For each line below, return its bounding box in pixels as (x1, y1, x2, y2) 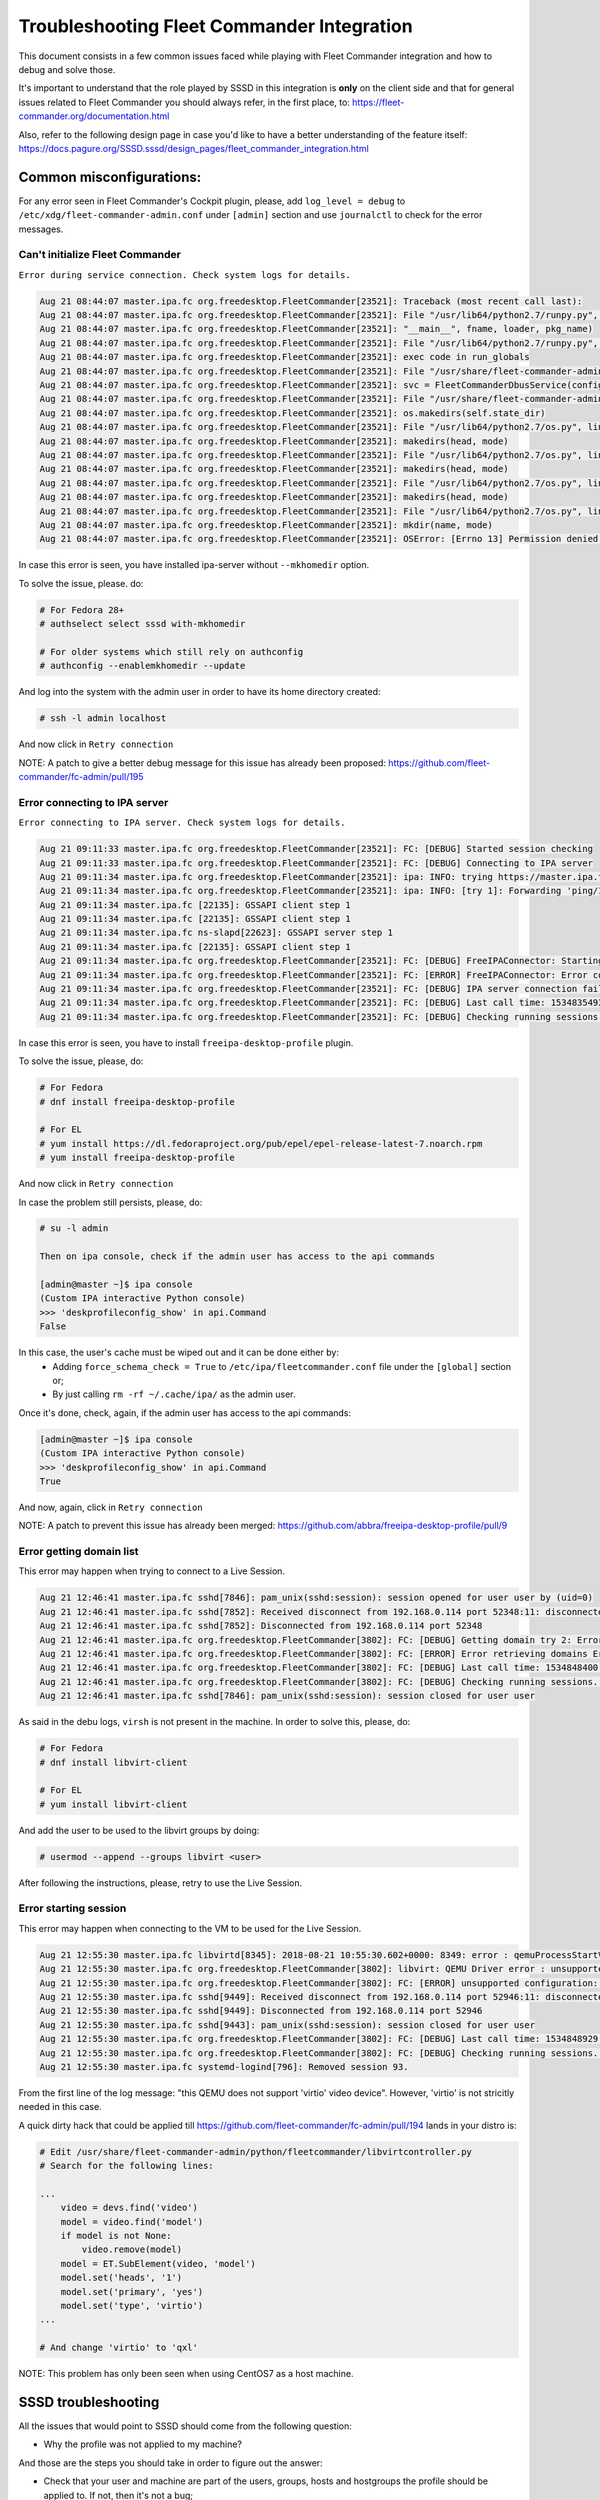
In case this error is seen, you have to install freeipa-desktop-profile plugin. (18, 1036, 354, 1049)
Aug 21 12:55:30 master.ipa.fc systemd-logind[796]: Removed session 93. (39, 2061, 409, 2072)
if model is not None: (60, 2230, 172, 2241)
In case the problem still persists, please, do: (18, 1196, 203, 1208)
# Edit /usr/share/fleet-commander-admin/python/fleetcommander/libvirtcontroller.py (39, 2146, 472, 2157)
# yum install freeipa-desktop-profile (39, 1152, 235, 1164)
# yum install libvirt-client (39, 1798, 188, 1810)
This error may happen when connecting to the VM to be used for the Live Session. (18, 1922, 362, 1934)
